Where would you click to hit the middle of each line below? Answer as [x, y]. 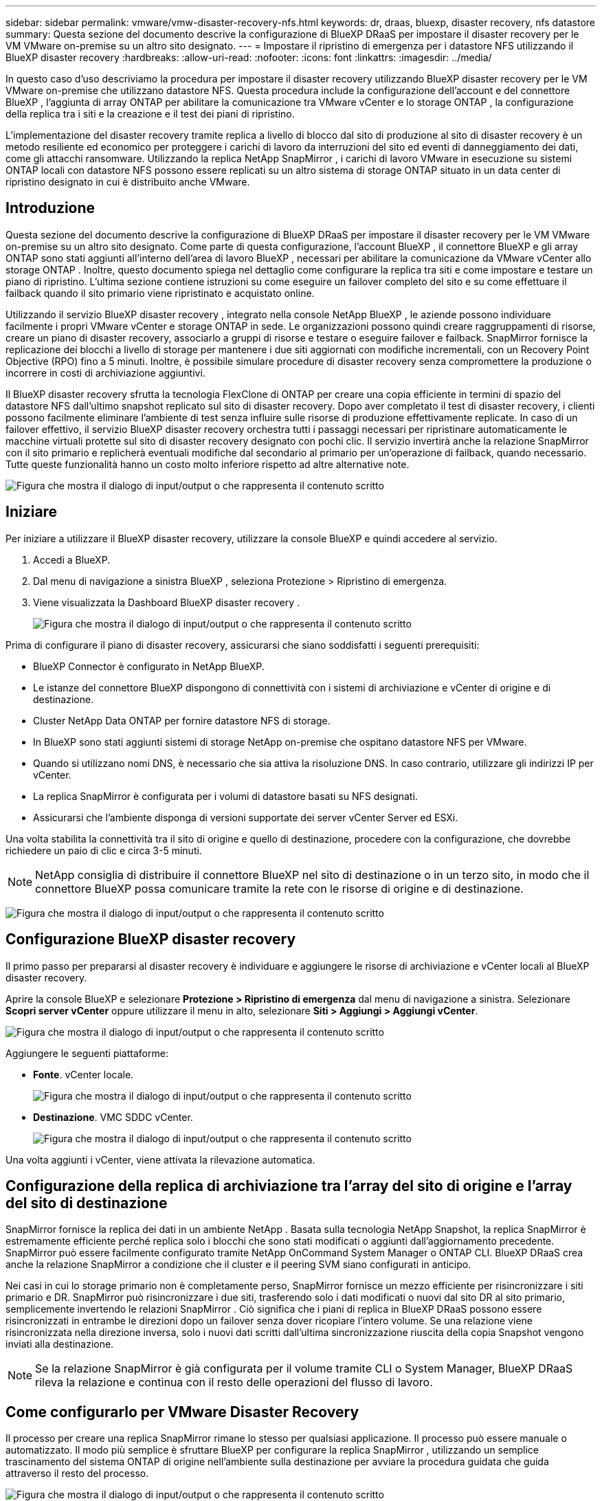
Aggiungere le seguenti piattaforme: [87, 1053]
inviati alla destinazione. [60, 1344]
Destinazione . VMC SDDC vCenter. [113, 1117]
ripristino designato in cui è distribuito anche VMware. [128, 182]
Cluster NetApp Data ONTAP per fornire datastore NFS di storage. [182, 720]
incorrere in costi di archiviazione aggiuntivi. [105, 373]
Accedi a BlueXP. [72, 559]
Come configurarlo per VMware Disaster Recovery [182, 1412]
